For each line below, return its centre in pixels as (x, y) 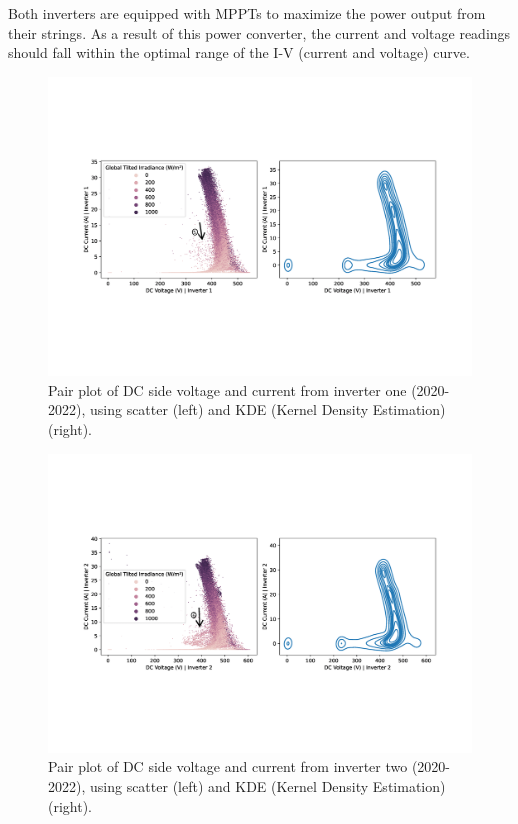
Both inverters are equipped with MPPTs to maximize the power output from (247, 13)
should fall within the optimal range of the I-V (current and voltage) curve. (239, 52)
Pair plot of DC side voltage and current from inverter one (227, 389)
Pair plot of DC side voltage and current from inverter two (228, 766)
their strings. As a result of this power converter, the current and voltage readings (259, 32)
